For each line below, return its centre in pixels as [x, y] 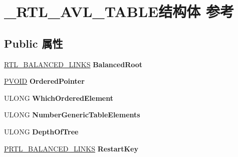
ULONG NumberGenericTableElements [72, 115]
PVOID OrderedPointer [44, 81]
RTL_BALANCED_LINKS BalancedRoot [73, 64]
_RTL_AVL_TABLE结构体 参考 [119, 11]
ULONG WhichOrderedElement [59, 98]
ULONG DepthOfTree [41, 131]
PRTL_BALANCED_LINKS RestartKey [71, 148]
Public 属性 [34, 43]
